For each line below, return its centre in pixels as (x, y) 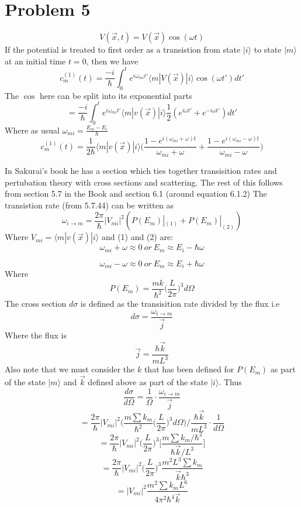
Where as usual (32, 130)
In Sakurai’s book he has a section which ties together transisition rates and (141, 170)
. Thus (230, 381)
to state (268, 49)
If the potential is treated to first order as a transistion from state (123, 49)
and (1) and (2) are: (137, 237)
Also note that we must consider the (70, 369)
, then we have (112, 61)
